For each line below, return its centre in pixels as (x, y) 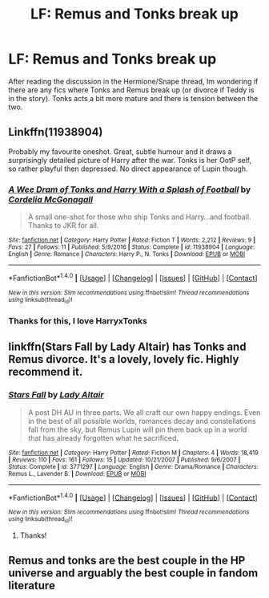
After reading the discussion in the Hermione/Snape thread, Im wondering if (133, 81)
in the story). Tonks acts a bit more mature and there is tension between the (133, 98)
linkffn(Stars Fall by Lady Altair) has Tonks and (127, 347)
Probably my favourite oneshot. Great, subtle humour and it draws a (120, 151)
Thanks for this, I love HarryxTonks (78, 320)
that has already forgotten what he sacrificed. (103, 437)
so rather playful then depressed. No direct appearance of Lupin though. (128, 169)
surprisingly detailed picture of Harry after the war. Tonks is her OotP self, (130, 160)
